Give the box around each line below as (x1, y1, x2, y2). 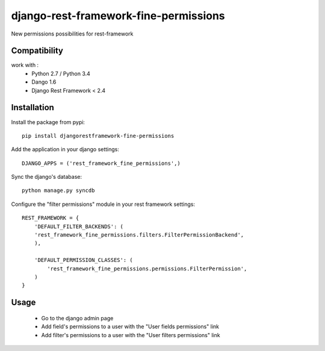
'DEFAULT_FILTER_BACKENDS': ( (34, 223, 123, 230)
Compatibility (11, 46, 63, 56)
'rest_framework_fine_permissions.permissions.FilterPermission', (47, 265, 247, 272)
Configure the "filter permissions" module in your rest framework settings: (11, 200, 196, 208)
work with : (11, 61, 39, 69)
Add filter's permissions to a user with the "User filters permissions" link (41, 331, 220, 338)
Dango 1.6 (31, 78, 57, 85)
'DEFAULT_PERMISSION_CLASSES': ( (34, 256, 134, 264)
